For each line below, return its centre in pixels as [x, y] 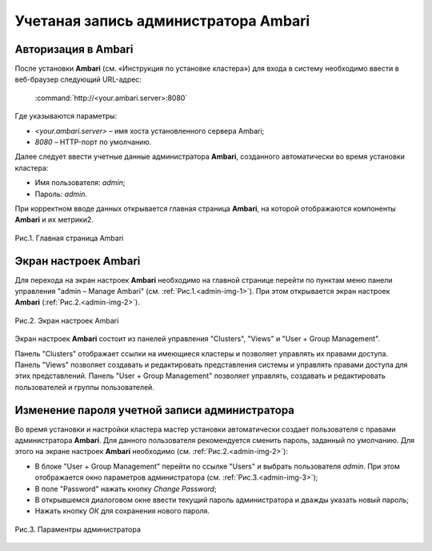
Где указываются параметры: [66, 116]
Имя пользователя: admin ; [80, 183]
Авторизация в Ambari [74, 49]
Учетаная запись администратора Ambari [162, 21]
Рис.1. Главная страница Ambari [69, 238]
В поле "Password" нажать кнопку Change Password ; [126, 489]
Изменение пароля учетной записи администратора [155, 410]
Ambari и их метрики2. [54, 219]
